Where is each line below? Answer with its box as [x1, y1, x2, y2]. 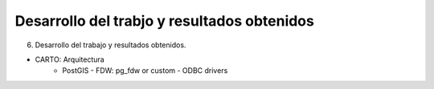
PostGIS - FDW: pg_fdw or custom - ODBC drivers [62, 66, 228, 75]
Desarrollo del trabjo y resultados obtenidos [14, 12, 315, 30]
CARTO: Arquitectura [35, 55, 104, 64]
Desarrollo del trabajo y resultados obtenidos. [35, 40, 186, 50]
